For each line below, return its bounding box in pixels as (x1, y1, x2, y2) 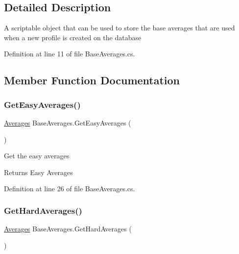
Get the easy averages (4, 151, 70, 161)
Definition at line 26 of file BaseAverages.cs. (4, 183, 135, 194)
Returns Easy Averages (4, 167, 73, 177)
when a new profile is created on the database (4, 32, 142, 42)
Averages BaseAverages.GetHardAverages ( (4, 224, 132, 234)
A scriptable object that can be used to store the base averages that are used (4, 23, 235, 33)
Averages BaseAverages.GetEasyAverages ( (4, 117, 131, 127)
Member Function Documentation (4, 73, 180, 88)
